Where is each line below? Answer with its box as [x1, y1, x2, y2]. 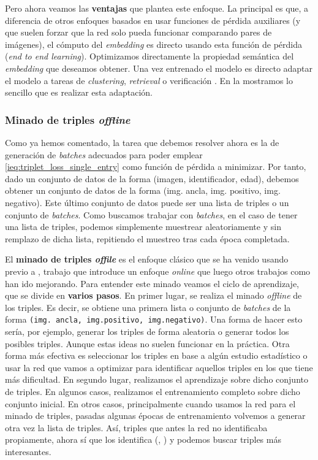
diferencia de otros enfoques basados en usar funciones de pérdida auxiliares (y [5, 13, 301, 26]
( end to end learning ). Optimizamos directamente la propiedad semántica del [5, 50, 294, 63]
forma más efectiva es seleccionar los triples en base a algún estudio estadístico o [5, 349, 308, 362]
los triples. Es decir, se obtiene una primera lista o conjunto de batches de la [5, 301, 291, 313]
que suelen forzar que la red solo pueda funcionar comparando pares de [5, 26, 272, 39]
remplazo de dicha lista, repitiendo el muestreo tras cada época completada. [5, 232, 290, 245]
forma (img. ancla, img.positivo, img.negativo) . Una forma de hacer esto [5, 313, 303, 326]
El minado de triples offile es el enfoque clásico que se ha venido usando [5, 253, 289, 266]
